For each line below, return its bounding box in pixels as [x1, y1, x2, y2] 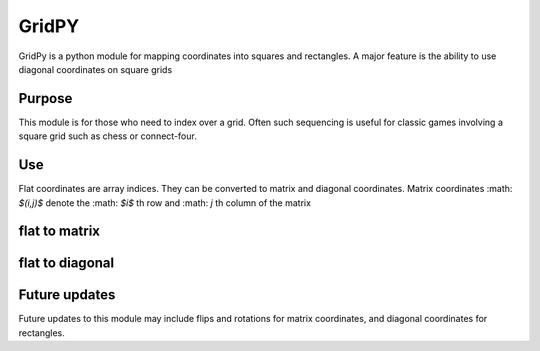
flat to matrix [18, 223, 100, 240]
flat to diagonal [18, 255, 115, 272]
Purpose [18, 90, 73, 107]
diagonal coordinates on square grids [18, 63, 173, 75]
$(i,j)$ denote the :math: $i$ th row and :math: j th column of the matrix [18, 196, 312, 209]
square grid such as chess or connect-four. [18, 130, 197, 142]
